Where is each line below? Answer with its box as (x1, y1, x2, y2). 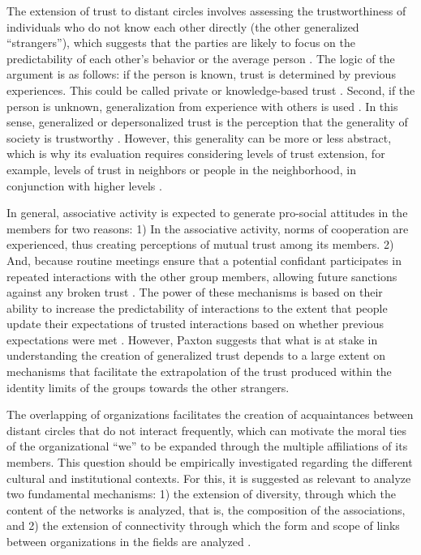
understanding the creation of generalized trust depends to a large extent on (6, 347, 386, 364)
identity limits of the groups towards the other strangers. (6, 378, 290, 395)
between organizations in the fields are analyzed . (6, 533, 251, 549)
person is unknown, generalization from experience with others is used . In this (6, 97, 398, 114)
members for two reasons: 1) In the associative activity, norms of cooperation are (6, 220, 409, 237)
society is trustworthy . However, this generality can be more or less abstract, (6, 129, 392, 146)
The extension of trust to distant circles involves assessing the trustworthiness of (6, 2, 406, 19)
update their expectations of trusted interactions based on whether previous (6, 315, 384, 332)
